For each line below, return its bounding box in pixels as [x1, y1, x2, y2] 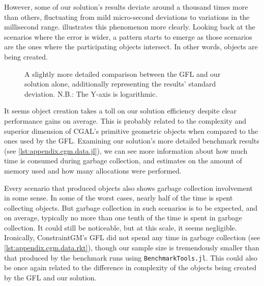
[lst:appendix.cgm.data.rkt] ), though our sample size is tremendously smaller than [4, 242, 259, 253]
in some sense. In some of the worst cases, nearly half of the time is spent [4, 192, 233, 203]
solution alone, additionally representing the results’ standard [24, 78, 216, 89]
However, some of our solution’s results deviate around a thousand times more [4, 2, 248, 12]
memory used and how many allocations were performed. [4, 165, 182, 176]
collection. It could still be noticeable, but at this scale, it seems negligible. [4, 222, 237, 233]
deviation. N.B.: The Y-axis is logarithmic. [24, 88, 158, 99]
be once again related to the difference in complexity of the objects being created [4, 262, 256, 273]
